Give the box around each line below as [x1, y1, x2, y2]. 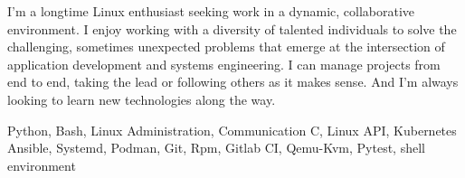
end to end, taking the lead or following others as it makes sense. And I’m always [7, 72, 459, 91]
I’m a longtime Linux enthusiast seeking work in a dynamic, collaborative [7, 2, 415, 20]
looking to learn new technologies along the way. [7, 89, 276, 108]
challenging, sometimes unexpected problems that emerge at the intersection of [7, 37, 445, 56]
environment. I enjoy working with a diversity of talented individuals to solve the [7, 19, 457, 38]
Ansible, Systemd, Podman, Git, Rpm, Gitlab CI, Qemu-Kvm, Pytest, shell [7, 138, 425, 157]
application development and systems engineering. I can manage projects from [7, 54, 441, 73]
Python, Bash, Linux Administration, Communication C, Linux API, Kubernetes [7, 120, 457, 139]
